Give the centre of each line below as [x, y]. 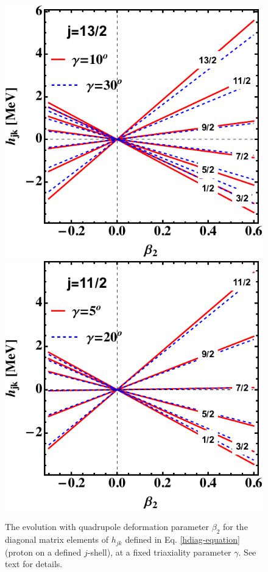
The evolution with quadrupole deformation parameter [107, 527]
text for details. [34, 564]
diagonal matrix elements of [57, 539]
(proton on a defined [43, 552]
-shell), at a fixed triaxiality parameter [159, 552]
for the [235, 527]
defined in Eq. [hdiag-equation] [182, 539]
